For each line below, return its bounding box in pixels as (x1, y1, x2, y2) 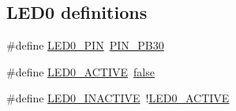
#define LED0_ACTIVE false (6, 63, 155, 80)
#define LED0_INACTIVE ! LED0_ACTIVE (6, 90, 230, 106)
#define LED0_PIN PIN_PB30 (6, 37, 164, 54)
